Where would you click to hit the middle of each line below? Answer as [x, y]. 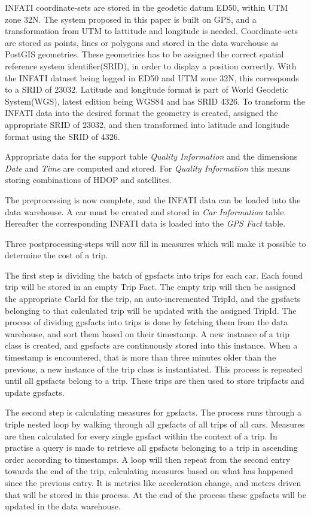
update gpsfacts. [35, 392]
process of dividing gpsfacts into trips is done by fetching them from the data [147, 322]
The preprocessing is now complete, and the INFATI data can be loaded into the [153, 199]
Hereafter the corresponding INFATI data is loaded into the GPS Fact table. [145, 223]
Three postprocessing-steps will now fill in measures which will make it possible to [155, 243]
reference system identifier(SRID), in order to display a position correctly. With [151, 65]
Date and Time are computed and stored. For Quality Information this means [147, 168]
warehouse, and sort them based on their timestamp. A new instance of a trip [147, 333]
